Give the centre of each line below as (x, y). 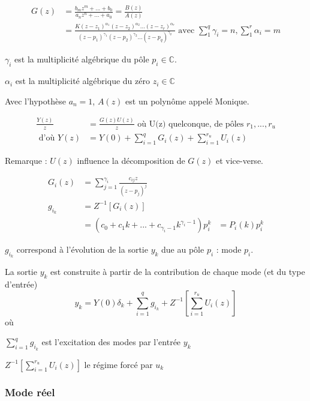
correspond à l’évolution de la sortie (82, 249)
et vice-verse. (239, 160)
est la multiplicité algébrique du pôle (82, 59)
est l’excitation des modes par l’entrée (111, 342)
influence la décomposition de (131, 160)
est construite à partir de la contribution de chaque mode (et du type (178, 272)
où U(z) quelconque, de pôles (191, 124)
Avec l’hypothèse (35, 101)
